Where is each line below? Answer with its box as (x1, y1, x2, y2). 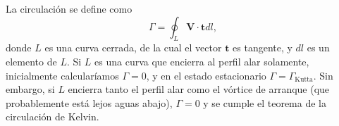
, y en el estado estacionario (146, 68, 266, 82)
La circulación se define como (6, 1, 132, 15)
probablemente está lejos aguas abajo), (6, 95, 173, 110)
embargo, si (6, 82, 55, 96)
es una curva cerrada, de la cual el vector (44, 40, 222, 55)
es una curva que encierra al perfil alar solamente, (94, 53, 309, 68)
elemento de (6, 53, 57, 68)
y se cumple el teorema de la (203, 95, 326, 110)
